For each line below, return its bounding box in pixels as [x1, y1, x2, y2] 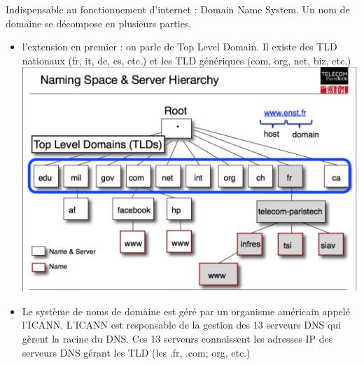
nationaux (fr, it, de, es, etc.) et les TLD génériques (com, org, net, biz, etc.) [22, 53, 351, 67]
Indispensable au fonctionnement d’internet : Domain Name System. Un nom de [6, 2, 350, 16]
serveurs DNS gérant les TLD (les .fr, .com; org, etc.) [22, 345, 251, 359]
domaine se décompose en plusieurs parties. [6, 15, 192, 30]
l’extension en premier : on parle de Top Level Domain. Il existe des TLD [22, 39, 337, 54]
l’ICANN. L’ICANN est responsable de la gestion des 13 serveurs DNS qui [22, 317, 342, 332]
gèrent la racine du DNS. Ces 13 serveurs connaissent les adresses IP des [22, 331, 333, 345]
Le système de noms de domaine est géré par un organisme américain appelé [22, 303, 350, 318]
